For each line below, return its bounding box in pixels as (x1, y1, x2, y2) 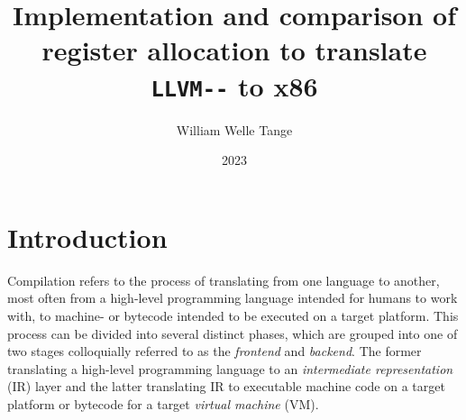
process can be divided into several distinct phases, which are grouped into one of (7, 324, 458, 342)
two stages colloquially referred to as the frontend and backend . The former (7, 342, 422, 361)
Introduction (7, 218, 168, 255)
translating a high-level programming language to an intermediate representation (7, 359, 453, 378)
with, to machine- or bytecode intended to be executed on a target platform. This (7, 306, 459, 324)
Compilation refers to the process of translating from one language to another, (7, 270, 440, 289)
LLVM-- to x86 (151, 67, 318, 104)
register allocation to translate (41, 32, 427, 68)
